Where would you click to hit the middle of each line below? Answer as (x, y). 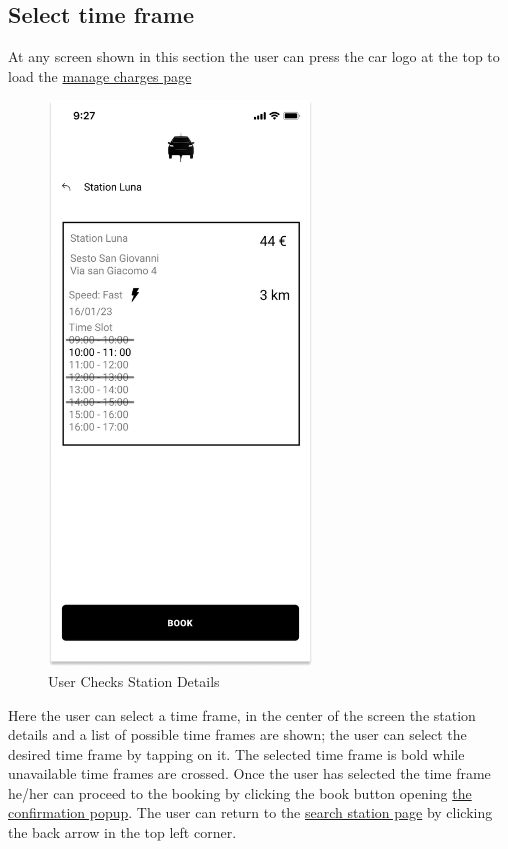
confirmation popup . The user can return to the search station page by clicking (250, 812)
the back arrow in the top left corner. (122, 832)
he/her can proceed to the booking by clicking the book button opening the (240, 792)
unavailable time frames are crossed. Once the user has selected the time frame (249, 773)
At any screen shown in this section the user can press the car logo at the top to (254, 56)
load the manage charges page (100, 75)
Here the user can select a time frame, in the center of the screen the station (242, 714)
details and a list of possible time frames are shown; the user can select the (237, 734)
